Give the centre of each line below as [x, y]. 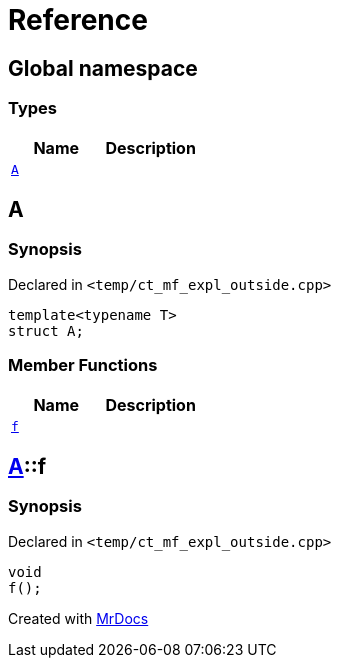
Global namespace [103, 68]
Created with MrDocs [78, 618]
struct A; [46, 330]
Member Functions [83, 365]
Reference [78, 20]
